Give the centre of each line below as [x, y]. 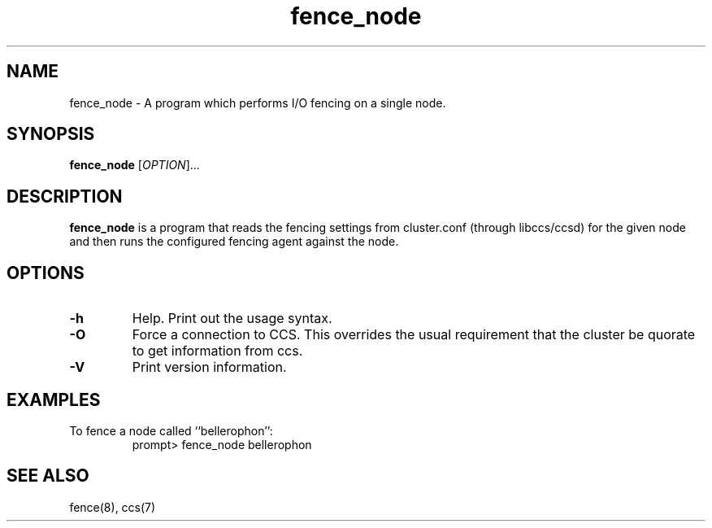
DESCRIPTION [65, 196]
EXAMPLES [54, 399]
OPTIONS [46, 273]
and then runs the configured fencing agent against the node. [234, 242]
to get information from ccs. [217, 351]
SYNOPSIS [51, 134]
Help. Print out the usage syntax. [232, 319]
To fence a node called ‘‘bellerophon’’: [171, 430]
